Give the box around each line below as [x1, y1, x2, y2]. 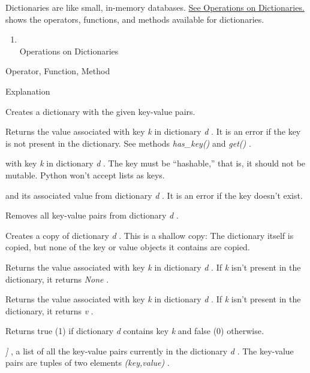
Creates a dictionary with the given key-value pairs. [5, 105, 195, 117]
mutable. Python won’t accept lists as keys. [5, 168, 165, 181]
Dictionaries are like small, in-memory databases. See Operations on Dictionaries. [5, 1, 305, 13]
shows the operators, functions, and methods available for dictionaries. [5, 13, 264, 25]
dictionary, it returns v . [5, 304, 94, 317]
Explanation [5, 84, 50, 97]
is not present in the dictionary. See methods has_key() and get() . [5, 137, 251, 149]
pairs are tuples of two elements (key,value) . [5, 356, 170, 369]
